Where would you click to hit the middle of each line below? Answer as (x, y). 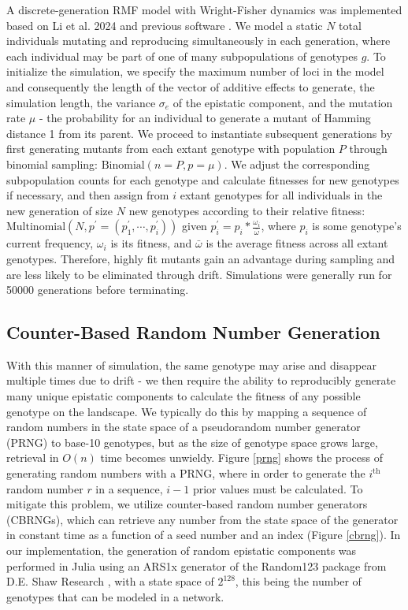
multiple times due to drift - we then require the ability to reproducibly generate (201, 380)
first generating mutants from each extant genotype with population (171, 149)
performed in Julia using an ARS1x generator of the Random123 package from (197, 565)
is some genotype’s (357, 226)
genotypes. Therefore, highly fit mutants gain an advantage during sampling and (201, 258)
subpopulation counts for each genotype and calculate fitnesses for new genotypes (203, 179)
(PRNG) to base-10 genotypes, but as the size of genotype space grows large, (192, 442)
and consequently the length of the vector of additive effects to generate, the (191, 86)
